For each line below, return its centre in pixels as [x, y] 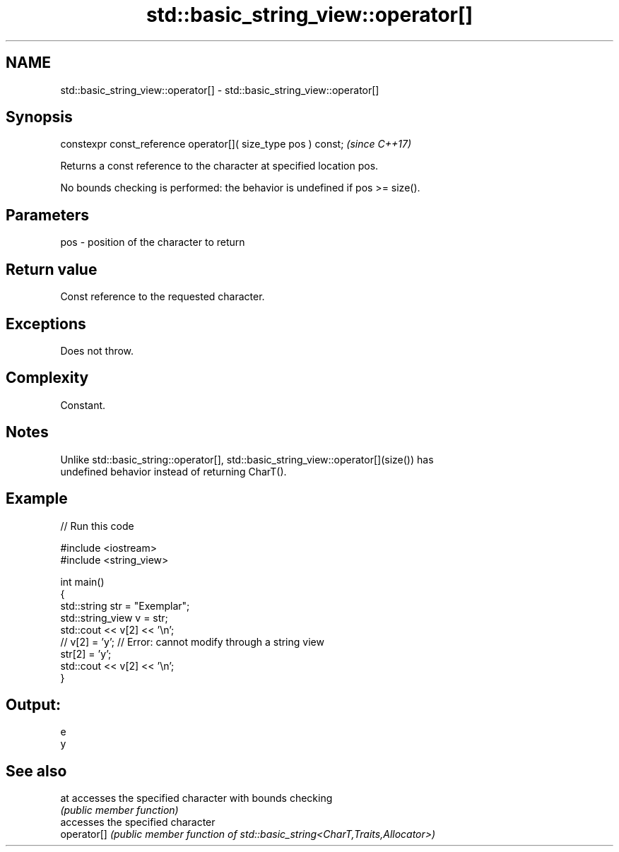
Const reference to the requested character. [163, 297]
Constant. [83, 405]
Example [37, 499]
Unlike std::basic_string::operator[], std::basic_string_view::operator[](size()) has [247, 459]
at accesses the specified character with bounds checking [196, 798]
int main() [82, 581]
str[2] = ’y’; [86, 653]
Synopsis [39, 117]
